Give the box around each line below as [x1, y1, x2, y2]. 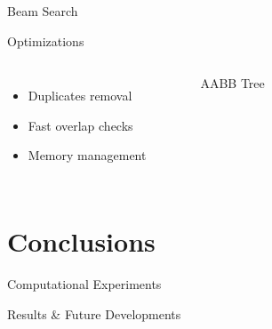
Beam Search [7, 2, 78, 20]
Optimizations [7, 31, 84, 50]
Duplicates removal [28, 86, 132, 105]
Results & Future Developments [7, 304, 181, 323]
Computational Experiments [7, 275, 162, 293]
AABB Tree [200, 74, 265, 92]
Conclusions [7, 223, 156, 260]
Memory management [28, 146, 147, 164]
